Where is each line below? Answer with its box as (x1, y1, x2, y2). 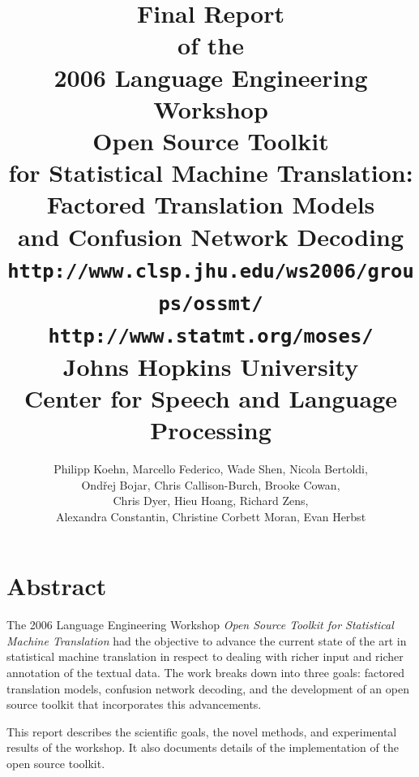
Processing (150, 413, 271, 446)
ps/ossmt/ (158, 292, 263, 315)
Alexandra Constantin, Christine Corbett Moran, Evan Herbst (55, 507, 366, 524)
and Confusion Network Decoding (17, 219, 404, 253)
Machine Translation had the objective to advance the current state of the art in (6, 632, 407, 649)
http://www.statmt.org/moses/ (48, 325, 374, 348)
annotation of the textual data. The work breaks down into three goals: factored (6, 664, 405, 681)
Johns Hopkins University (62, 349, 359, 382)
